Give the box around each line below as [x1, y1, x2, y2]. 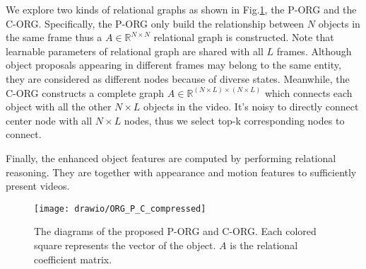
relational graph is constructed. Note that [153, 30, 334, 45]
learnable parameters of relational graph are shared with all [6, 43, 264, 58]
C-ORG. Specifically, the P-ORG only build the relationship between [6, 16, 305, 30]
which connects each [264, 85, 353, 100]
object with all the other [6, 99, 112, 114]
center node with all [6, 113, 93, 127]
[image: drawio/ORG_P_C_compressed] [34, 203, 206, 214]
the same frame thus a [6, 30, 102, 45]
